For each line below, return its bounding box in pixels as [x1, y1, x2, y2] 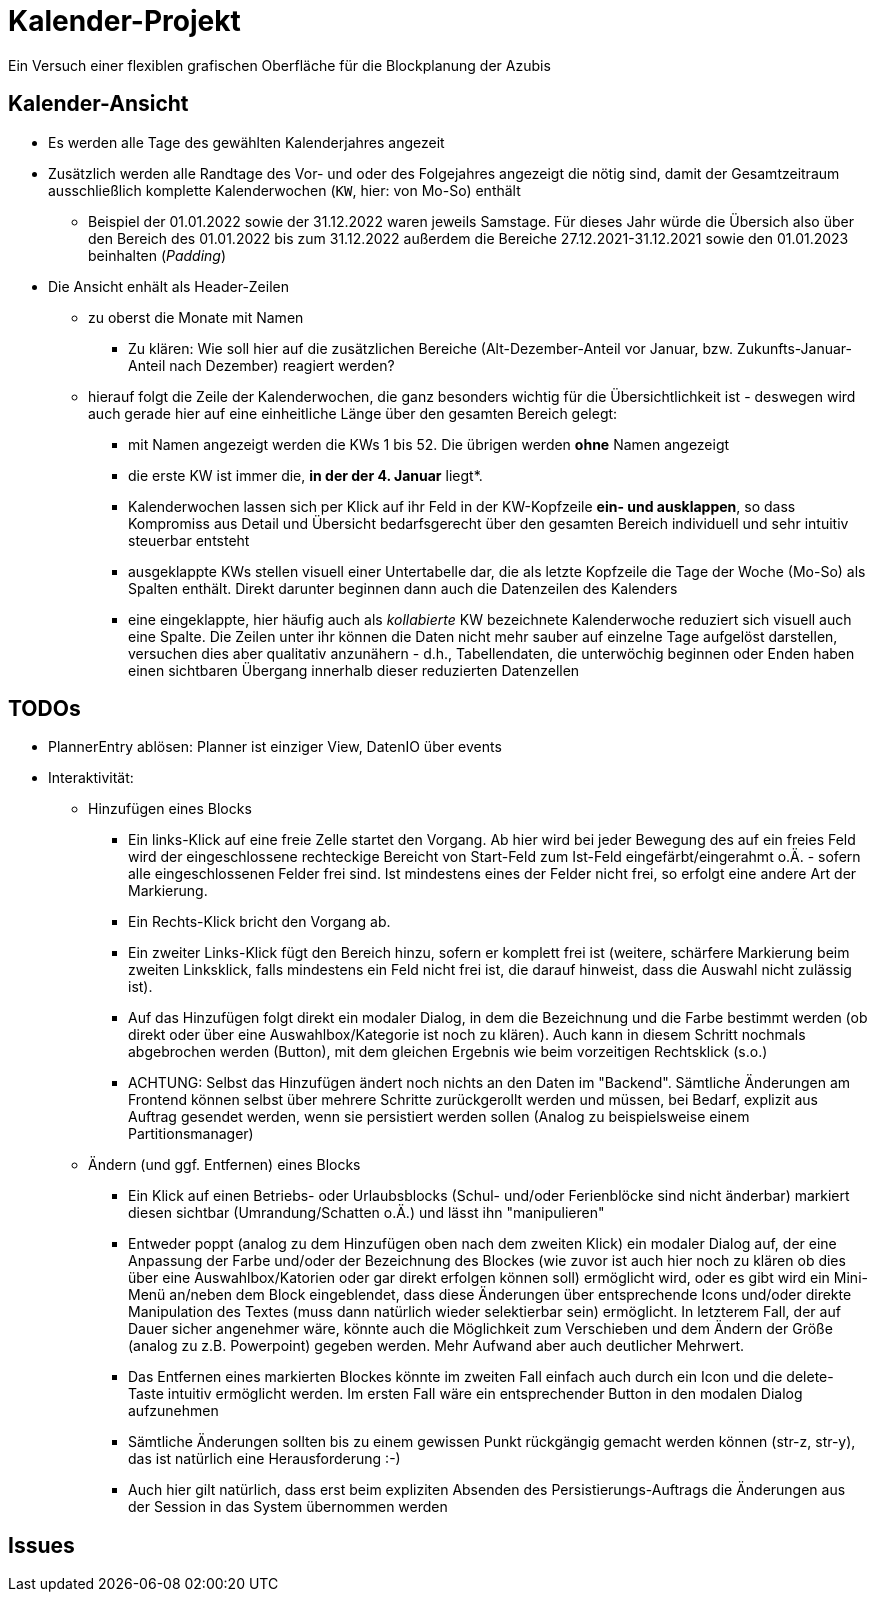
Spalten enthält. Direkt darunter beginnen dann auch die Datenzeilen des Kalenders [128, 579, 678, 597]
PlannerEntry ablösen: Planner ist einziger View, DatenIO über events [48, 738, 502, 756]
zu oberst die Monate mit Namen [88, 308, 304, 326]
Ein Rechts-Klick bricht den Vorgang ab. [128, 913, 391, 931]
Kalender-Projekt [8, 4, 241, 38]
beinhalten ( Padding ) [88, 246, 227, 264]
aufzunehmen [128, 1402, 219, 1420]
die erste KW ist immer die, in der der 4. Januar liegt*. [128, 466, 483, 484]
